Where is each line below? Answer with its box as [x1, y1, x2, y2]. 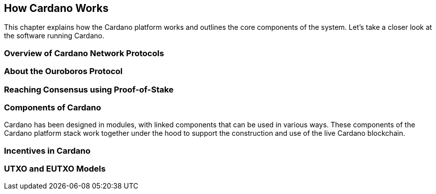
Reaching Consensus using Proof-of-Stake [4, 84, 174, 95]
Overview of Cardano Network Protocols [4, 48, 164, 58]
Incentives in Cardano [4, 145, 91, 156]
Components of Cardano [4, 102, 101, 112]
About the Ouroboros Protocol [4, 66, 123, 77]
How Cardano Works [4, 2, 109, 14]
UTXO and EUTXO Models [4, 164, 106, 174]
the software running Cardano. [4, 31, 105, 40]
